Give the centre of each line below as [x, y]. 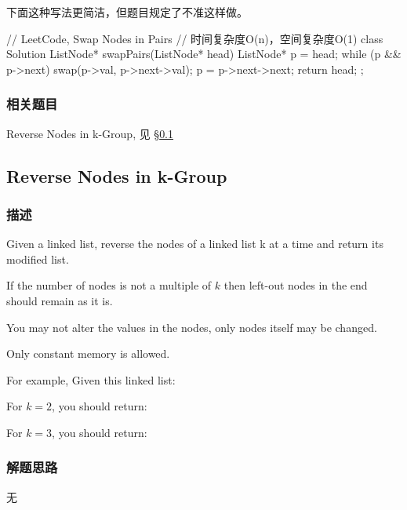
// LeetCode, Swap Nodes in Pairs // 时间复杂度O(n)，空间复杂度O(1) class [195, 38]
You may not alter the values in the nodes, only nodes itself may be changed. [192, 327]
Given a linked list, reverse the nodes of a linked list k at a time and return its [195, 244]
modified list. [38, 259]
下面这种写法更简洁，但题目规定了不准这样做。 [127, 12]
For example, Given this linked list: [91, 379]
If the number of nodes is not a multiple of [109, 285]
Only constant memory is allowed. [88, 353]
